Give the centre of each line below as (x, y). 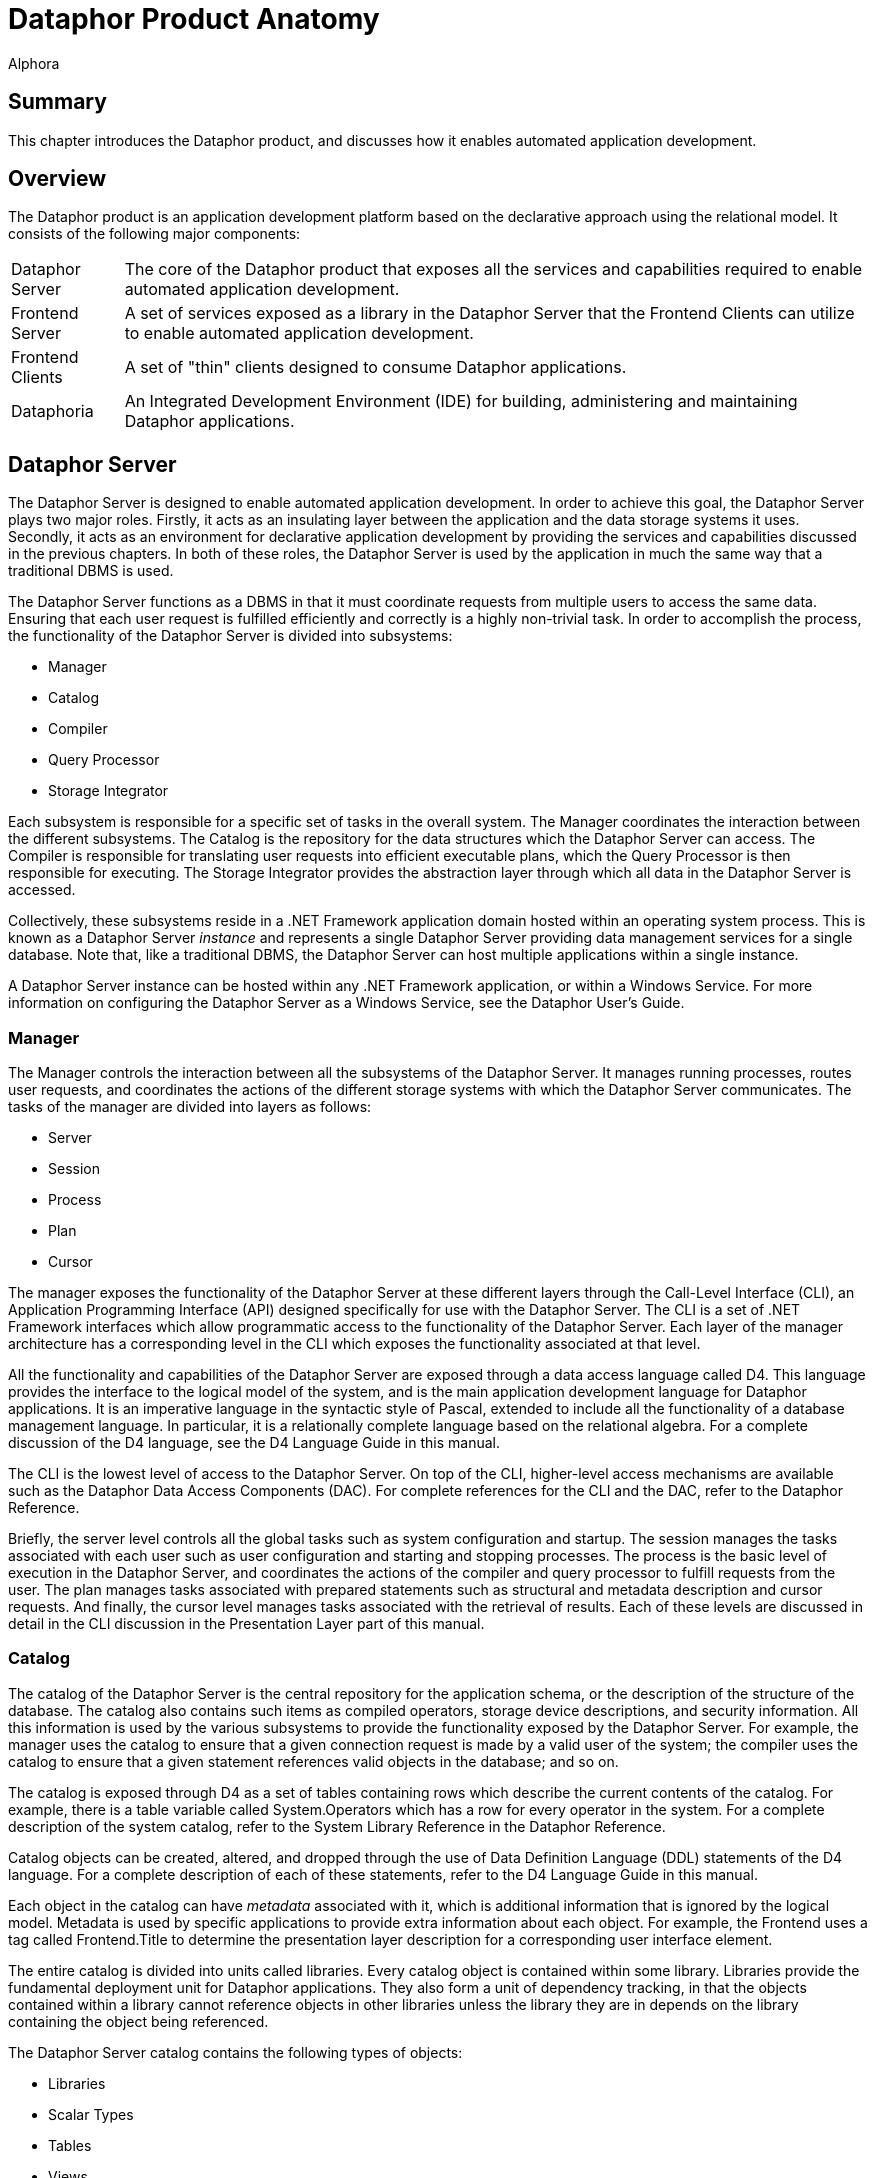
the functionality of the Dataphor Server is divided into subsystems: (230, 636)
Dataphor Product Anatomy (194, 19)
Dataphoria (52, 411)
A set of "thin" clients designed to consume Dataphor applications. (375, 367)
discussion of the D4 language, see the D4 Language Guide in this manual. (254, 1443)
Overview (57, 179)
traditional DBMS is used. (91, 571)
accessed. (42, 890)
